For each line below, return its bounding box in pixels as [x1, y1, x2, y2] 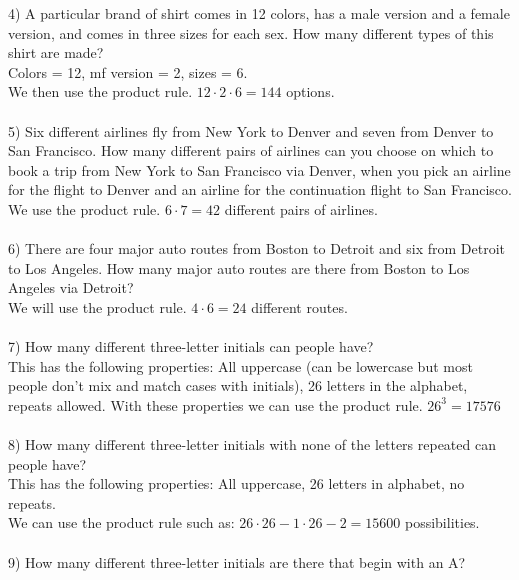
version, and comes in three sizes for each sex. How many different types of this [8, 22, 494, 43]
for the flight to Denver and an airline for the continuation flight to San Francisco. [8, 179, 512, 200]
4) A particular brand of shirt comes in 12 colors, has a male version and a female [8, 3, 510, 23]
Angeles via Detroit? [8, 277, 134, 298]
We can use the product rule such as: [8, 512, 235, 533]
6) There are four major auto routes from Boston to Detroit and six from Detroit [8, 238, 505, 259]
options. [286, 81, 335, 102]
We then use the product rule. [8, 81, 193, 102]
